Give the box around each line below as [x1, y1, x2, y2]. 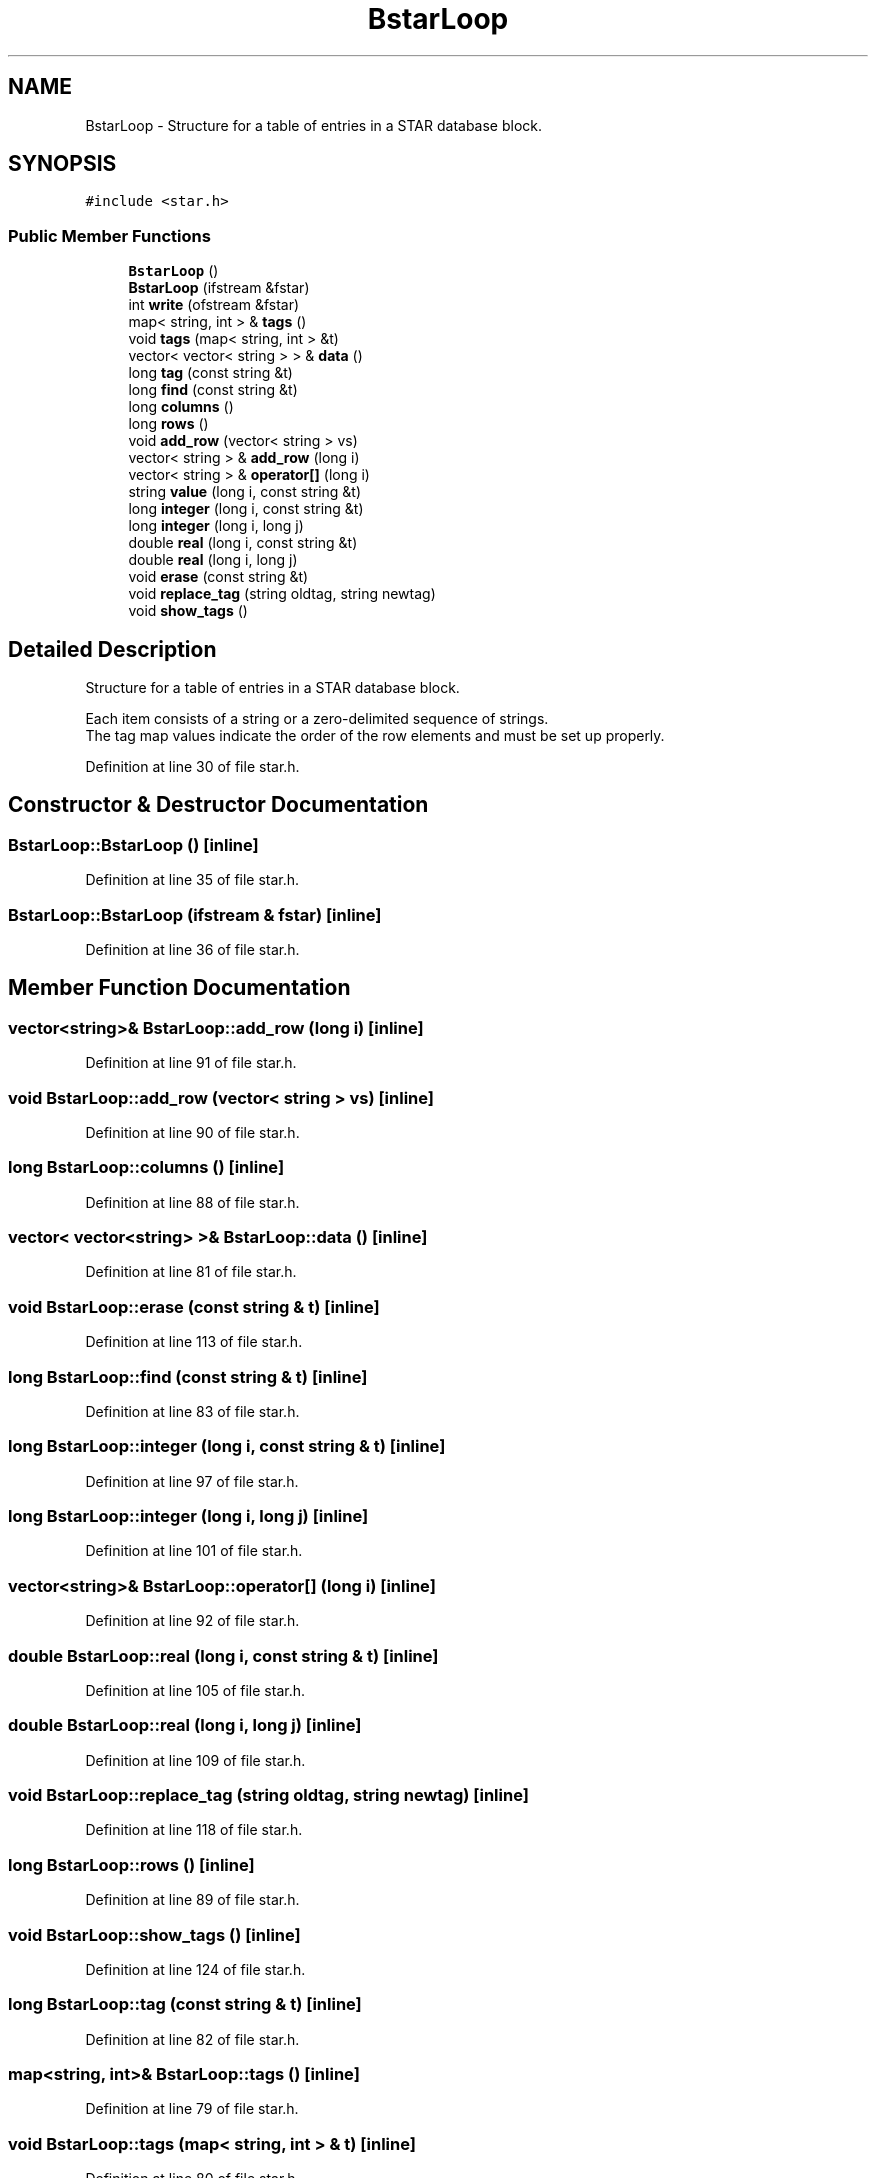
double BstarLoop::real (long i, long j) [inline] [8, 1715, 362, 1736]
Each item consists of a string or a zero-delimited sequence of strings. [85, 710, 549, 728]
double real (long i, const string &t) [128, 534, 358, 552]
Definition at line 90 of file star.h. [85, 1123, 300, 1141]
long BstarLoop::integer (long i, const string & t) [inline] [8, 1436, 446, 1457]
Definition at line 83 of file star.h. [85, 1402, 300, 1420]
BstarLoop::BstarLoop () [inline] [8, 834, 259, 855]
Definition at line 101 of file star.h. [85, 1542, 303, 1560]
